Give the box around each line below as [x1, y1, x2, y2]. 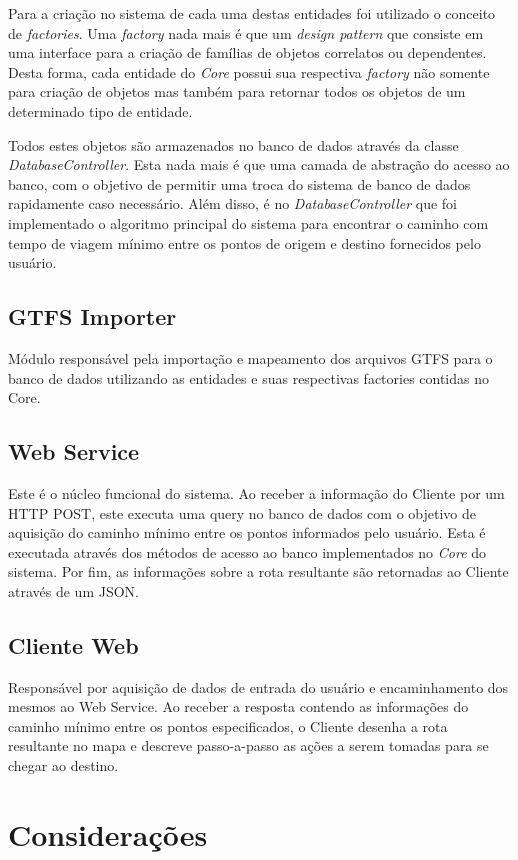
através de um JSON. [8, 580, 139, 601]
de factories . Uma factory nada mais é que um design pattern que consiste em [8, 22, 484, 43]
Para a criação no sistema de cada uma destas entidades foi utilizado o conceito [8, 3, 496, 23]
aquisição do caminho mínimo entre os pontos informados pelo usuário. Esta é [8, 522, 486, 543]
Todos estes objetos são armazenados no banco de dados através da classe [8, 134, 459, 155]
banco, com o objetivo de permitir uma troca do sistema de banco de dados [8, 173, 471, 194]
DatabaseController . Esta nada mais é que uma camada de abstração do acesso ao [8, 154, 510, 175]
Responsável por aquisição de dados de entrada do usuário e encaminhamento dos [8, 676, 509, 697]
